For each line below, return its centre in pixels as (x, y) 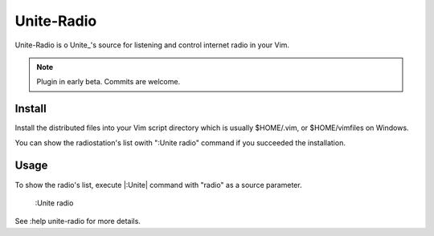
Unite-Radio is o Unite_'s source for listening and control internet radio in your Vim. (152, 45)
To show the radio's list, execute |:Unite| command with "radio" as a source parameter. (158, 185)
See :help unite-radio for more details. (78, 222)
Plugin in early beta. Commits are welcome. (108, 82)
